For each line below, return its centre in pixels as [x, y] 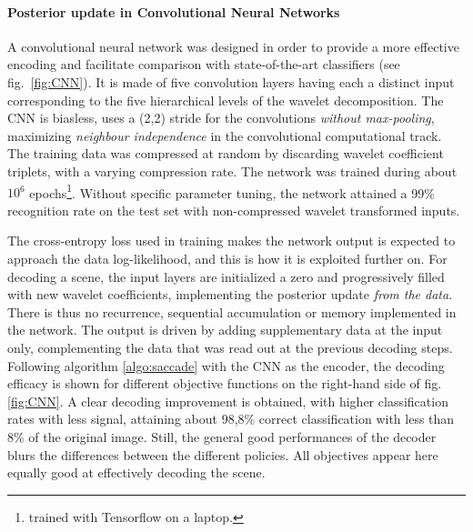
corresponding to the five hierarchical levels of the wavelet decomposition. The [226, 100]
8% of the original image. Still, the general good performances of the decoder [222, 436]
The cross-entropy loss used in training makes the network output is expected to [231, 241]
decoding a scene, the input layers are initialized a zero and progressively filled [226, 276]
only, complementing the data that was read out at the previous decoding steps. [230, 347]
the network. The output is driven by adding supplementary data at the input [225, 330]
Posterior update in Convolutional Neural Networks [174, 11]
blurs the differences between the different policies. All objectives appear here [223, 454]
